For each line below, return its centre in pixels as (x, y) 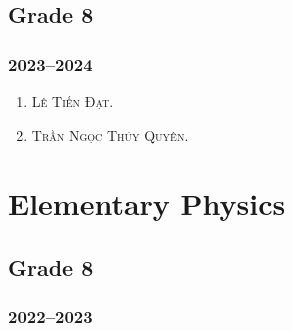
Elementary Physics (147, 203)
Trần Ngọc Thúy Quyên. (110, 134)
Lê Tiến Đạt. (72, 101)
